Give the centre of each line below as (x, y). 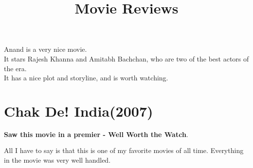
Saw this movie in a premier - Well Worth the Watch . (96, 134)
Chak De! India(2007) (79, 111)
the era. (15, 68)
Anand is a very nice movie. (45, 49)
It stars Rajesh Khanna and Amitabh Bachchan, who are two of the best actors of (126, 58)
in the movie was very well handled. (57, 160)
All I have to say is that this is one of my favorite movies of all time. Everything (124, 150)
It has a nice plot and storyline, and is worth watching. (86, 78)
